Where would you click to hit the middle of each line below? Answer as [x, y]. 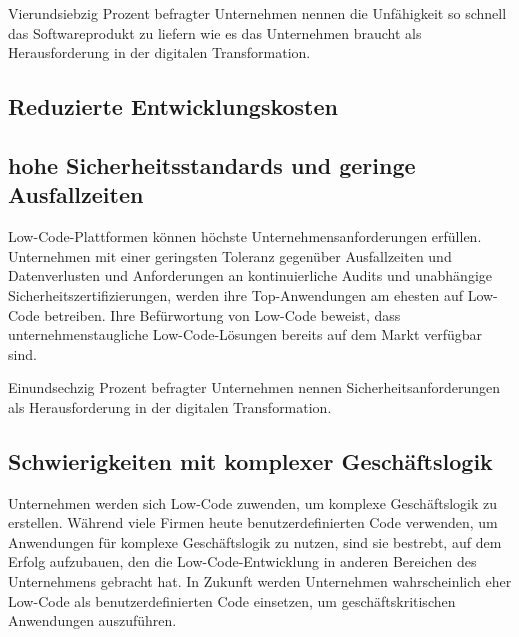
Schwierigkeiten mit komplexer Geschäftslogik [250, 460]
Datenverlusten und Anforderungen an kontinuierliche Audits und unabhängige [250, 275]
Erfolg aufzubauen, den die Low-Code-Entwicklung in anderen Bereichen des [242, 561]
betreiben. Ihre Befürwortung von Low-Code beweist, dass [222, 314]
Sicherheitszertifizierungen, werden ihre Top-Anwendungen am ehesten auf [235, 294]
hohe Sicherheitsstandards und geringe [212, 164]
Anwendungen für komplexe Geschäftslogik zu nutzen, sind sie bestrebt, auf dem [255, 541]
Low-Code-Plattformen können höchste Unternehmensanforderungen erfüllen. [245, 236]
